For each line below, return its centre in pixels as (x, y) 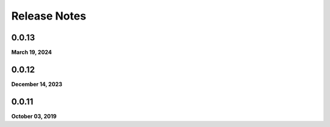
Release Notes (49, 16)
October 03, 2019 (34, 116)
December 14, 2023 (37, 84)
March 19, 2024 (31, 53)
